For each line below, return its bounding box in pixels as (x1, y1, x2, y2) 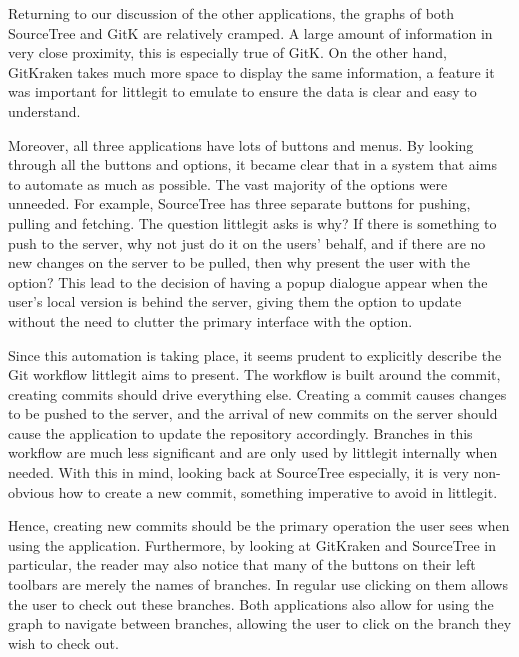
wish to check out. (8, 632, 119, 653)
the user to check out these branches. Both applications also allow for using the (8, 593, 494, 614)
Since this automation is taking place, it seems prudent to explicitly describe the (8, 344, 502, 365)
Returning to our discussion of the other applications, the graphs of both (8, 3, 455, 23)
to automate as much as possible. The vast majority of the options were (8, 173, 448, 194)
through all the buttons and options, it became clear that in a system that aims (8, 154, 497, 175)
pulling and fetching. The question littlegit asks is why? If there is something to (8, 212, 497, 233)
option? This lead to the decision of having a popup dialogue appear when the (8, 271, 488, 292)
